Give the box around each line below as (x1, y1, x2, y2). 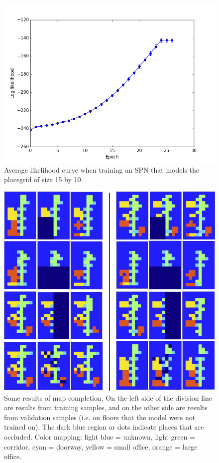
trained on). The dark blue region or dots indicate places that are (4, 422, 204, 432)
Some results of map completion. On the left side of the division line (4, 392, 213, 403)
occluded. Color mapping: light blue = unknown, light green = (4, 431, 195, 442)
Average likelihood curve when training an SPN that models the (4, 164, 200, 175)
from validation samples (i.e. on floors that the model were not (4, 412, 196, 422)
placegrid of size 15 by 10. (4, 174, 83, 185)
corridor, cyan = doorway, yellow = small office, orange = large (4, 441, 198, 452)
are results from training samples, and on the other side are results (4, 402, 208, 413)
